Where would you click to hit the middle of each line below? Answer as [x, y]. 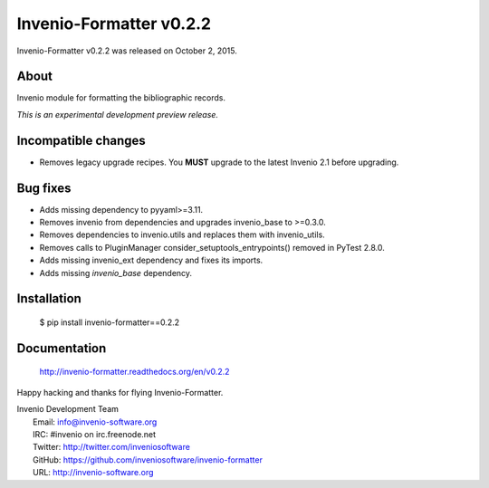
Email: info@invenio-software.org [95, 422]
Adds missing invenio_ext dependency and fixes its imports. [151, 260]
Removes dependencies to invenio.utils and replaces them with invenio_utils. [182, 234]
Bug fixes [44, 188]
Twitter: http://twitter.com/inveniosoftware [111, 447]
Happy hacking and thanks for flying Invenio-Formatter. [120, 392]
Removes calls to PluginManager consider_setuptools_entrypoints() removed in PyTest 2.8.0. [212, 247]
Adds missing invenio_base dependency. [116, 273]
